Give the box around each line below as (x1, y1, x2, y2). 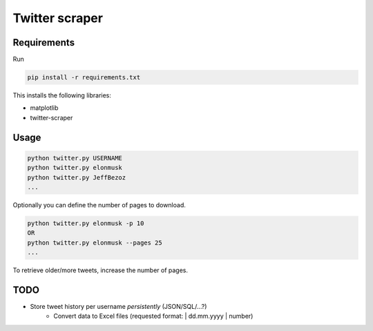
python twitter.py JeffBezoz (27, 173, 126, 181)
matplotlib (30, 104, 59, 112)
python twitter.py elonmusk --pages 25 (27, 238, 162, 247)
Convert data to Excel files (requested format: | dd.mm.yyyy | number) (53, 312, 254, 321)
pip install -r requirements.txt (27, 73, 141, 82)
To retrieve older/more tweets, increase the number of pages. (12, 266, 189, 274)
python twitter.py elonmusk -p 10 (27, 219, 144, 227)
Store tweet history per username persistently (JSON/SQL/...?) (30, 303, 207, 311)
